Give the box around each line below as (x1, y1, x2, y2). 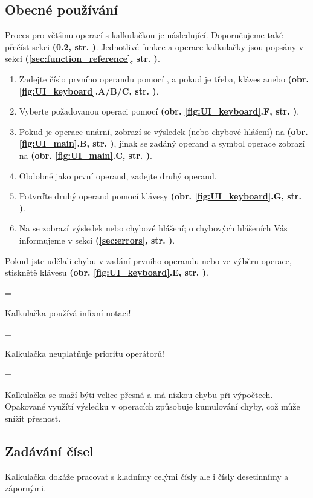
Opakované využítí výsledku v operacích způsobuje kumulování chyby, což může (5, 400, 300, 413)
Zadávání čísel (5, 441, 94, 460)
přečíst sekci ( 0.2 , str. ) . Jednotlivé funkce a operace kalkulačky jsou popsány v (5, 40, 304, 53)
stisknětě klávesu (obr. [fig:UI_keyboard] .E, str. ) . (5, 266, 208, 279)
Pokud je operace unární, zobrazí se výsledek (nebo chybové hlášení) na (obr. (19, 125, 308, 138)
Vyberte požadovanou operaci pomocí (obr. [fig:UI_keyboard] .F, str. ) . (19, 105, 300, 118)
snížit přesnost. (5, 411, 61, 424)
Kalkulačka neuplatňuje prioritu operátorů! (5, 347, 164, 360)
